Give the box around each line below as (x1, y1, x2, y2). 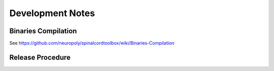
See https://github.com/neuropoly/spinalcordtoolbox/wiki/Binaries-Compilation (9, 40, 175, 46)
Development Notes (9, 8, 95, 19)
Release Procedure (9, 53, 71, 61)
